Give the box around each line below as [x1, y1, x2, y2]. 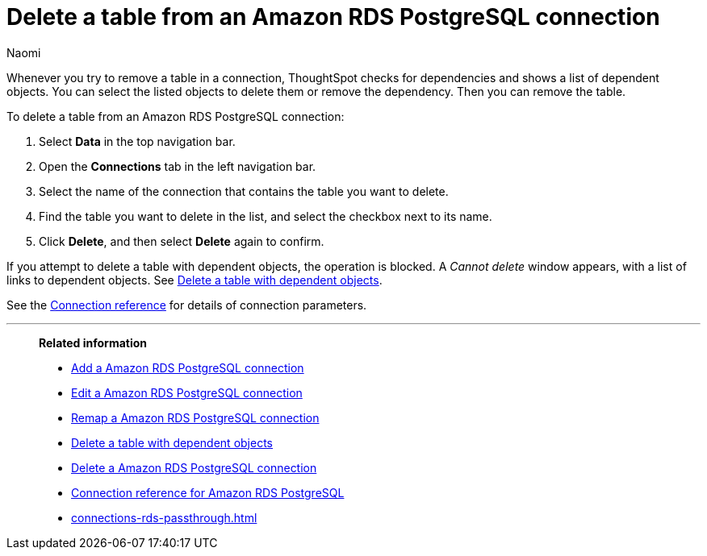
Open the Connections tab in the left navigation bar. [39, 159, 316, 173]
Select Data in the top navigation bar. [39, 134, 236, 148]
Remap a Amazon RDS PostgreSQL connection [71, 410, 320, 425]
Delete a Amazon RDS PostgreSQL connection [71, 460, 317, 475]
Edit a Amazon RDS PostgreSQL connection [71, 385, 303, 400]
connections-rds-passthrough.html [71, 510, 257, 525]
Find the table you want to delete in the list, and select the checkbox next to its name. [39, 209, 492, 223]
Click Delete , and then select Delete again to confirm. [39, 234, 324, 248]
